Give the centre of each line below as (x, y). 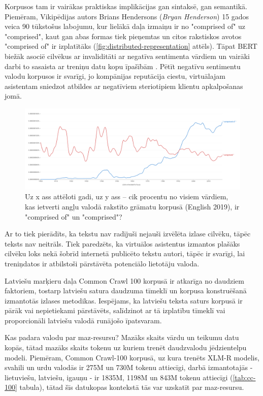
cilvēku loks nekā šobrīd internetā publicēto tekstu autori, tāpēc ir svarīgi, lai (125, 253)
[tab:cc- (244, 377)
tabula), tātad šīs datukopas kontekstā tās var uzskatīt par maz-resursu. (132, 387)
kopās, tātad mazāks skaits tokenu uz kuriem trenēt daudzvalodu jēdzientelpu (126, 347)
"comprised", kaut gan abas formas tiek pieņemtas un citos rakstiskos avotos (123, 36)
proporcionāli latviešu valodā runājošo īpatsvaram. (83, 320)
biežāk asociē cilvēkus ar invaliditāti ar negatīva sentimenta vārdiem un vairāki (127, 56)
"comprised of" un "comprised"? (74, 216)
